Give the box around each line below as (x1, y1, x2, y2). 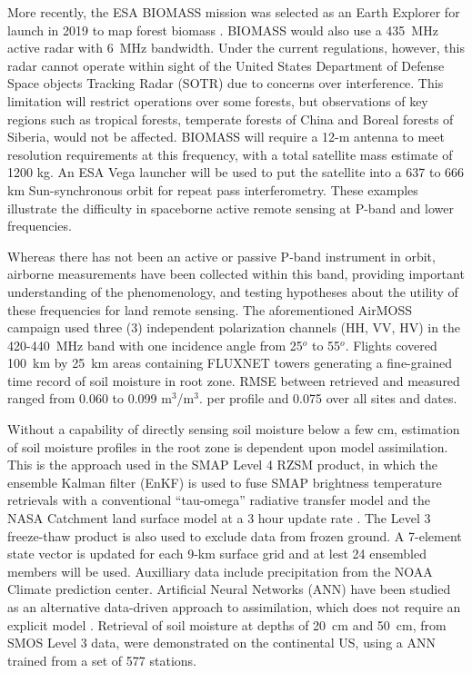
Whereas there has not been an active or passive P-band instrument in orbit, (7, 246, 436, 265)
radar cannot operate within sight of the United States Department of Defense (7, 55, 445, 74)
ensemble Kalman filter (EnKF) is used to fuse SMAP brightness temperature (7, 472, 442, 491)
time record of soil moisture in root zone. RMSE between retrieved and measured (7, 371, 460, 390)
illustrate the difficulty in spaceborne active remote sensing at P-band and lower (7, 198, 455, 217)
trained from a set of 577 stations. (7, 650, 196, 669)
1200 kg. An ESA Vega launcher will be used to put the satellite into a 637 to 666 (7, 163, 465, 182)
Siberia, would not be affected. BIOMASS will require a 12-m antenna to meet (7, 127, 445, 146)
